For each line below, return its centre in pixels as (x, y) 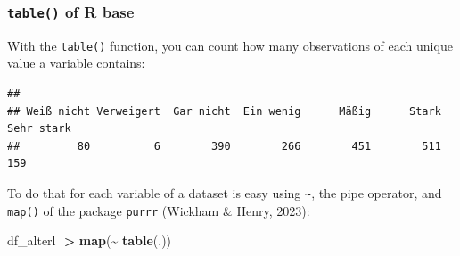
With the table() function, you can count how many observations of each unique (230, 45)
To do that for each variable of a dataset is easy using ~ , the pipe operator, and (225, 193)
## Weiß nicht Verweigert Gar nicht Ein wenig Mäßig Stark (224, 111)
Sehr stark (39, 129)
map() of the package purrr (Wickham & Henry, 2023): (159, 210)
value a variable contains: (76, 63)
